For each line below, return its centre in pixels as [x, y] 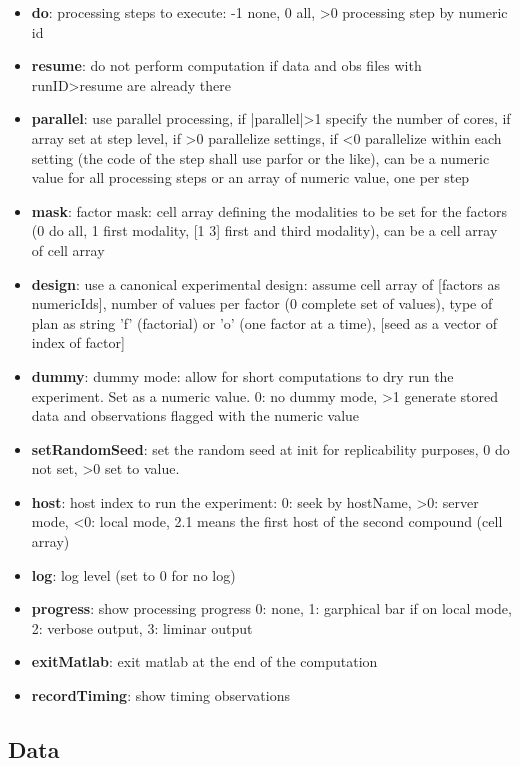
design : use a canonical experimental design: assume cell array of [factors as [266, 283]
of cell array [68, 249]
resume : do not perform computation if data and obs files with [226, 65]
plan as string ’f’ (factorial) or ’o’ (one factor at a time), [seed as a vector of [264, 322]
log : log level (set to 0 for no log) [133, 574]
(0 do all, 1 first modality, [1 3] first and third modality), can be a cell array [264, 230]
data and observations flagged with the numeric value [195, 415]
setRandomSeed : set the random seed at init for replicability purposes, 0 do [270, 448]
